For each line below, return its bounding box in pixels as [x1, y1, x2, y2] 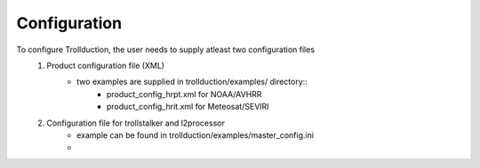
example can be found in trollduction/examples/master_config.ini [76, 129, 315, 141]
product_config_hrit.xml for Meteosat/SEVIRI [107, 102, 270, 112]
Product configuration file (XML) [46, 60, 164, 71]
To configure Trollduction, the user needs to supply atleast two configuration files [16, 44, 316, 55]
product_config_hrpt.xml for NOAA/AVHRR [107, 88, 262, 99]
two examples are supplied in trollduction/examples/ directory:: [76, 76, 308, 88]
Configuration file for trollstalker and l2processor [46, 118, 226, 128]
